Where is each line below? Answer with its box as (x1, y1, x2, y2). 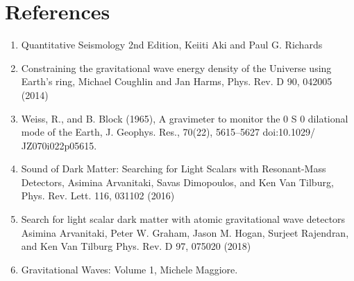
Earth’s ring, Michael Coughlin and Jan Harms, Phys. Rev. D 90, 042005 (21, 74, 332, 89)
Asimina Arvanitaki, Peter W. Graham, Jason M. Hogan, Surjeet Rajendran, (21, 225, 349, 239)
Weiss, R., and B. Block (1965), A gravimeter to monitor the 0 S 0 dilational (21, 111, 348, 125)
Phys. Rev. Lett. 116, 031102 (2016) (21, 188, 175, 203)
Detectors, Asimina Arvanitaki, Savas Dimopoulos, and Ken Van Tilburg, (21, 174, 334, 189)
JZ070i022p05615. (21, 138, 97, 152)
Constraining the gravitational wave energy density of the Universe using (21, 60, 332, 75)
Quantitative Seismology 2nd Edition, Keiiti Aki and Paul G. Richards (21, 37, 323, 52)
